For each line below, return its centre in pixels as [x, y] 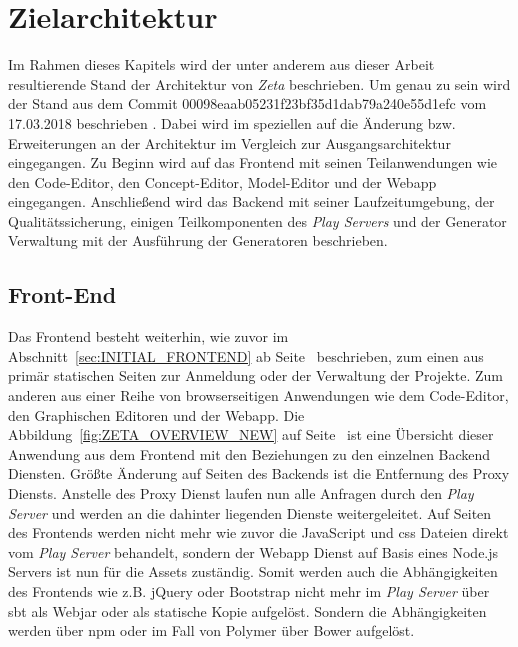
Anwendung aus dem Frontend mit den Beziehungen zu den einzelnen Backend [249, 453]
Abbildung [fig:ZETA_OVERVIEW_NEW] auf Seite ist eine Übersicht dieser [251, 434]
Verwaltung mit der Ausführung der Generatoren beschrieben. [198, 240]
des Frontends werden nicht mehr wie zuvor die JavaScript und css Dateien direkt [258, 532]
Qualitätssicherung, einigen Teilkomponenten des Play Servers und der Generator [257, 220]
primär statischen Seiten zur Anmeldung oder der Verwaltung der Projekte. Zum [255, 375]
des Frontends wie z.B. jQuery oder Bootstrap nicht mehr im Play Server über [249, 590]
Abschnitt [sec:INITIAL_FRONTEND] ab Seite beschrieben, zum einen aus [246, 355]
